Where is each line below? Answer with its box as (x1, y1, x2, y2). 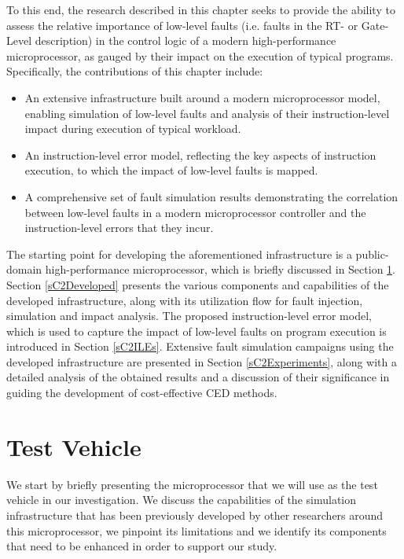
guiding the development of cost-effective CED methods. (6, 384, 277, 401)
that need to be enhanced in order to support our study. (6, 538, 277, 554)
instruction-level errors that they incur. (24, 219, 214, 236)
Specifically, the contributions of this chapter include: (6, 63, 263, 79)
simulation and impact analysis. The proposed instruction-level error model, (6, 307, 372, 324)
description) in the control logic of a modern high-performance (35, 32, 336, 49)
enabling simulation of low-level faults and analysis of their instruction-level (24, 105, 390, 121)
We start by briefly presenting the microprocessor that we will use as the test (6, 476, 378, 492)
